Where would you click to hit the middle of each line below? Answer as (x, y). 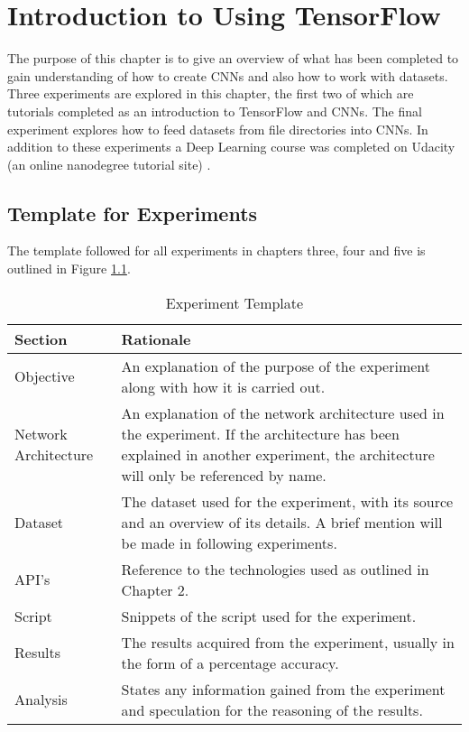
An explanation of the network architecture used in (283, 412)
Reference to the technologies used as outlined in (275, 569)
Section (41, 338)
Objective (45, 376)
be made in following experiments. (229, 542)
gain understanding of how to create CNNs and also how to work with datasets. (228, 75)
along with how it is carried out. (223, 386)
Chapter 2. (155, 589)
